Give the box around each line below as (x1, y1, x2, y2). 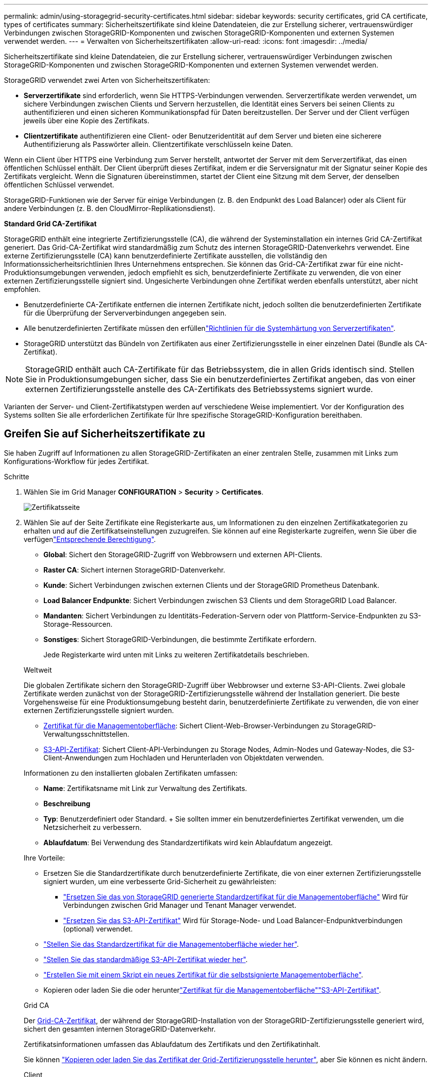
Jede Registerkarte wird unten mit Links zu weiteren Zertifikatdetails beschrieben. (43, 650, 309, 659)
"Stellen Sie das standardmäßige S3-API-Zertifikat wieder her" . (43, 955, 248, 964)
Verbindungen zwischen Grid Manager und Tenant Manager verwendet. (63, 900, 296, 909)
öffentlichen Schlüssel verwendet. (4, 180, 114, 189)
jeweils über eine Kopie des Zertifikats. (24, 116, 149, 125)
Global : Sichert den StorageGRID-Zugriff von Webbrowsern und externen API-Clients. (43, 550, 323, 559)
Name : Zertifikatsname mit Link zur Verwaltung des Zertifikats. (43, 784, 247, 792)
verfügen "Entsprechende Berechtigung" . (24, 535, 156, 543)
